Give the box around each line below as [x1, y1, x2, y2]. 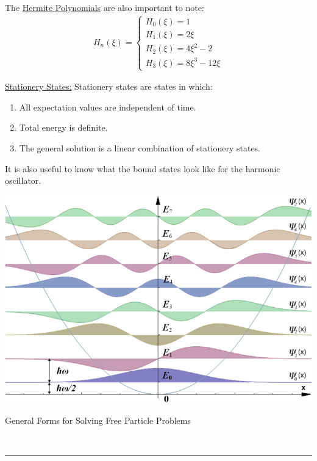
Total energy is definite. [19, 121, 108, 134]
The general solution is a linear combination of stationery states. [19, 142, 261, 154]
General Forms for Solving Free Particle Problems [5, 413, 191, 426]
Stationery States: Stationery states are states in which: [5, 80, 213, 93]
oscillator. [5, 174, 41, 187]
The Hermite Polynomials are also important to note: [5, 1, 204, 13]
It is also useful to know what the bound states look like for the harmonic [5, 162, 280, 175]
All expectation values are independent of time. [19, 100, 196, 113]
